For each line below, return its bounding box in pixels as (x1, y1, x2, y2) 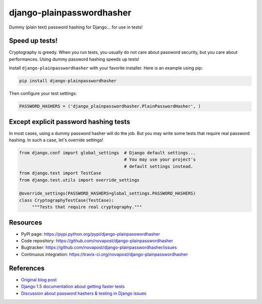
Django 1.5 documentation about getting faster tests (21, 284, 125, 289)
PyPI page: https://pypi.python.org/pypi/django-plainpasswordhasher (21, 231, 160, 237)
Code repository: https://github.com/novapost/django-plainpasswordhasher (21, 238, 173, 244)
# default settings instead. (124, 164, 194, 169)
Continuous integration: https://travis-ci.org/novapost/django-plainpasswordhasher (21, 251, 188, 257)
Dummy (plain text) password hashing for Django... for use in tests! (9, 24, 143, 30)
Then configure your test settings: (9, 91, 77, 96)
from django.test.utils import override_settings (19, 177, 140, 182)
